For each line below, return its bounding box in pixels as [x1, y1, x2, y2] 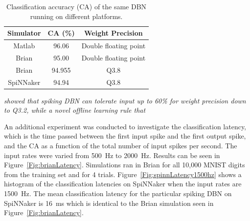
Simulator [7, 28, 41, 38]
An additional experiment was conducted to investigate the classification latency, [4, 121, 247, 131]
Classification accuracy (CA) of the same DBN [6, 1, 147, 11]
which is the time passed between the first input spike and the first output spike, [4, 131, 246, 141]
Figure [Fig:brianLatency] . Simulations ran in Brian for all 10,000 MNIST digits [4, 160, 245, 170]
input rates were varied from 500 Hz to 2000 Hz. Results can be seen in [4, 150, 220, 160]
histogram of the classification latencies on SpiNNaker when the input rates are [4, 179, 242, 189]
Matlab [13, 40, 35, 51]
